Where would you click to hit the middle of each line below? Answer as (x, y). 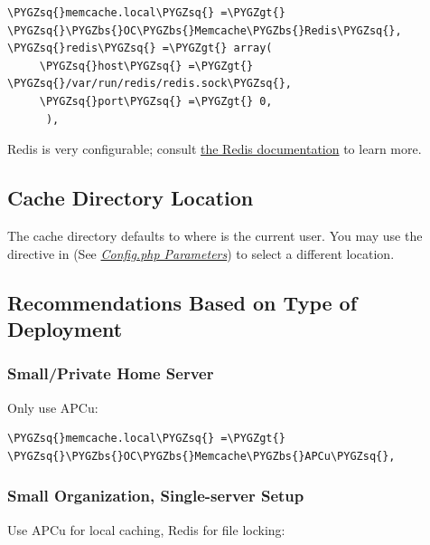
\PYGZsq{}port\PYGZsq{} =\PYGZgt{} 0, (156, 101)
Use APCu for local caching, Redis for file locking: (146, 529)
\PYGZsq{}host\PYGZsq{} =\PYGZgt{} (146, 66)
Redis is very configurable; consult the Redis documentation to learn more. (215, 149)
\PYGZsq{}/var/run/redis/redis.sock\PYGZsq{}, (150, 84)
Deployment (65, 328)
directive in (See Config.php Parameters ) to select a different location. (201, 253)
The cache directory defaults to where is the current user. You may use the (215, 235)
